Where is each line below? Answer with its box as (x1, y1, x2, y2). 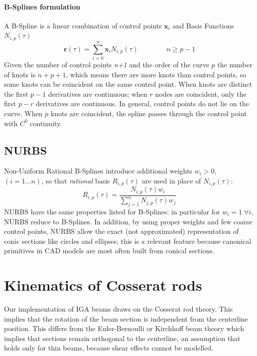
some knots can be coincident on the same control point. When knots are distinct (4, 79, 253, 89)
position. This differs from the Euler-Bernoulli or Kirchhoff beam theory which (4, 323, 244, 334)
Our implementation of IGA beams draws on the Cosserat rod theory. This (4, 304, 233, 314)
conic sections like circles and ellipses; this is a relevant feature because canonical (4, 235, 252, 246)
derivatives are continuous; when (48, 88, 147, 99)
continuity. (30, 118, 62, 128)
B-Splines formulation (4, 1, 81, 11)
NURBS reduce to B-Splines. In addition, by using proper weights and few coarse (4, 216, 253, 226)
